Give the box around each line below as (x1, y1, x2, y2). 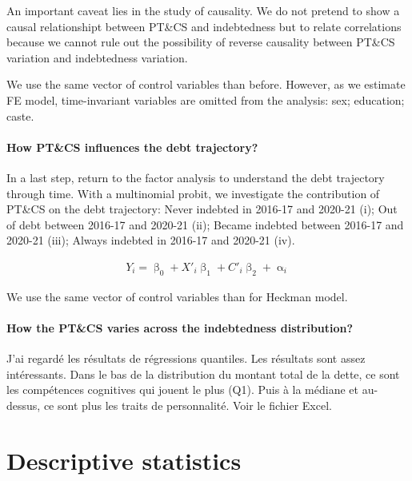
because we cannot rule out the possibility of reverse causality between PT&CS (6, 34, 395, 50)
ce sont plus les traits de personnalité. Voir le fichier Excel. (43, 396, 332, 413)
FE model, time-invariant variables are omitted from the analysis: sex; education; (6, 91, 405, 108)
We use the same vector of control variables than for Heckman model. (6, 288, 348, 304)
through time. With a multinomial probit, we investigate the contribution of (6, 185, 380, 201)
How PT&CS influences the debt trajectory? (6, 138, 258, 155)
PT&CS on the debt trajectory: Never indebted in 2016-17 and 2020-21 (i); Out (6, 201, 398, 217)
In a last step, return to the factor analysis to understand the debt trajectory (6, 169, 385, 185)
